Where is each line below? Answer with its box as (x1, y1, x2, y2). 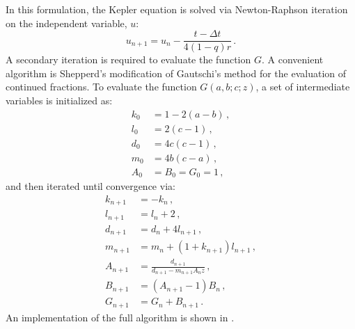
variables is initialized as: (6, 93, 113, 108)
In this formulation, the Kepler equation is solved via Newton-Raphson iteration (6, 2, 348, 16)
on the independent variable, (6, 15, 127, 30)
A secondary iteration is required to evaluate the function (6, 52, 251, 67)
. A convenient (261, 52, 324, 67)
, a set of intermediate (255, 79, 350, 94)
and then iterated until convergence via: (6, 179, 175, 193)
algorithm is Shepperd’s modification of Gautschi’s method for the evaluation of (6, 65, 347, 80)
